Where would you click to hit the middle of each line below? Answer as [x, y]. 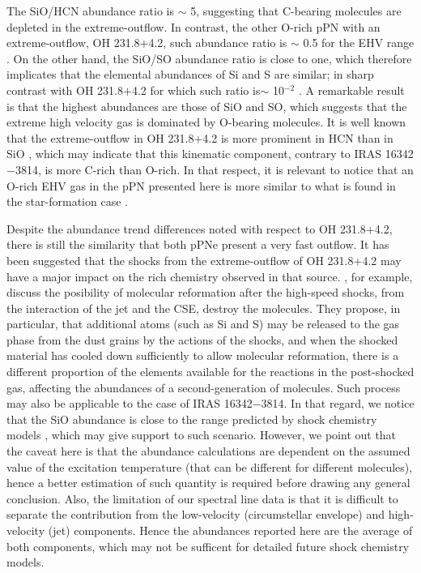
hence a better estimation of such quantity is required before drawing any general [208, 483]
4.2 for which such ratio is [196, 90]
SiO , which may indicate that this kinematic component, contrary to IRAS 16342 [210, 154]
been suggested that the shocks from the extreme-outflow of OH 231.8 [180, 260]
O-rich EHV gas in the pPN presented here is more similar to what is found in [201, 185]
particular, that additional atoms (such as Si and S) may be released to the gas [203, 324]
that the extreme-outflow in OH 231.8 [100, 137]
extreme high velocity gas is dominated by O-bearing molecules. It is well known [206, 122]
